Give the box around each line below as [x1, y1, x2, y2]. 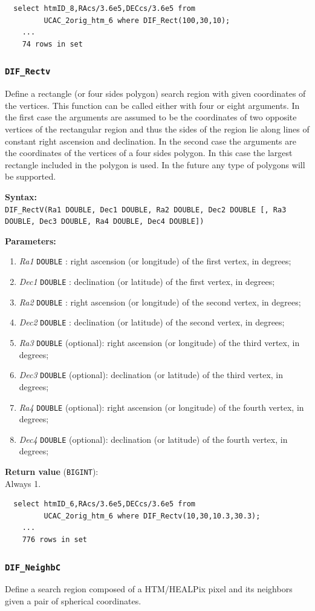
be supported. [5, 170, 56, 183]
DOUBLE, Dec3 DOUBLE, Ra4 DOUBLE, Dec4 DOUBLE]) [5, 217, 204, 226]
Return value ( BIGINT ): [5, 465, 99, 478]
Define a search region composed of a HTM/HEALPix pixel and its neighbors [5, 583, 293, 595]
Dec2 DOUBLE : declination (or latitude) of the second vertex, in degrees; [19, 316, 285, 328]
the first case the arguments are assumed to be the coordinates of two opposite [5, 111, 297, 123]
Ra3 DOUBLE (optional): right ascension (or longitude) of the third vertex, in [19, 336, 300, 349]
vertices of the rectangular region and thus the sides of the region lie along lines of [5, 122, 310, 135]
